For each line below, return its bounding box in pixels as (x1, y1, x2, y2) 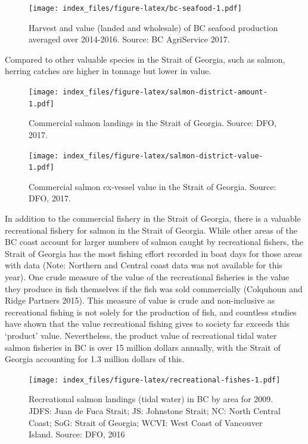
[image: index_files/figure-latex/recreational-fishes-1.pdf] (29, 375, 281, 384)
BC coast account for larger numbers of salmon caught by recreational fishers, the (5, 235, 303, 248)
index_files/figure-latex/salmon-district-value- (63, 151, 263, 160)
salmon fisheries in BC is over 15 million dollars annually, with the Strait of (5, 341, 281, 353)
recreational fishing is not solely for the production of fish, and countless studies (5, 305, 297, 318)
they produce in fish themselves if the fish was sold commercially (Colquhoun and (5, 282, 303, 295)
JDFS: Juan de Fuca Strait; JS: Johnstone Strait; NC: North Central (29, 405, 281, 417)
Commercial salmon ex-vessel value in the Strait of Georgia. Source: (29, 180, 276, 192)
